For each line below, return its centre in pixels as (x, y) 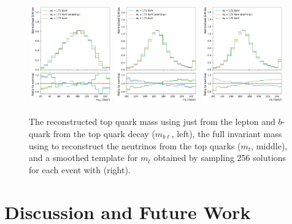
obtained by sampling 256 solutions (220, 158)
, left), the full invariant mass (227, 133)
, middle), (269, 145)
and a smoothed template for (83, 158)
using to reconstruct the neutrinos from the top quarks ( (135, 145)
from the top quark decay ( (104, 133)
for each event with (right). (80, 169)
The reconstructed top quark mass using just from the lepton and (152, 121)
